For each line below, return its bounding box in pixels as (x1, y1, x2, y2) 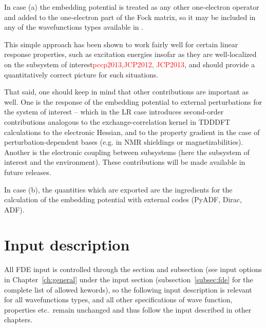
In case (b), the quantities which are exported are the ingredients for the (4, 184, 233, 195)
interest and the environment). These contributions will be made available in (4, 157, 245, 167)
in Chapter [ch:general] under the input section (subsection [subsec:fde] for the (4, 274, 253, 284)
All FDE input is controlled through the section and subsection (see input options (4, 264, 262, 275)
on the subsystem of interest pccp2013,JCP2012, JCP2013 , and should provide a (4, 59, 255, 69)
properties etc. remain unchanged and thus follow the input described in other (4, 304, 252, 315)
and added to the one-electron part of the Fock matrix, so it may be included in (4, 11, 256, 22)
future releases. (4, 166, 51, 177)
